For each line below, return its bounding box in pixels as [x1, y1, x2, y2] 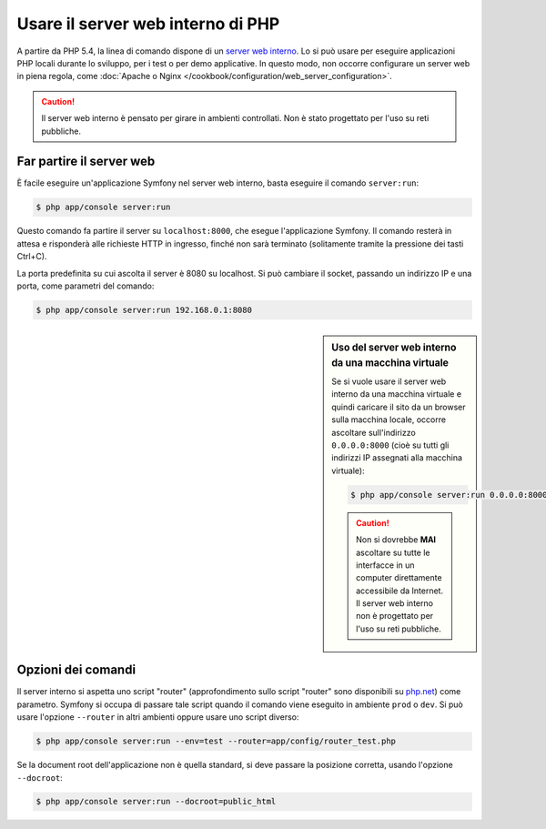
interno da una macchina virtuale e [331, 389, 462, 399]
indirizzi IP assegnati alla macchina [331, 452, 463, 463]
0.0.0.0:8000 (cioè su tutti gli [331, 440, 450, 450]
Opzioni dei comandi [16, 662, 136, 678]
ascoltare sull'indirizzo [331, 427, 416, 438]
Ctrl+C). [16, 251, 47, 262]
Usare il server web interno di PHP [16, 14, 280, 34]
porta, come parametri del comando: [16, 280, 155, 291]
